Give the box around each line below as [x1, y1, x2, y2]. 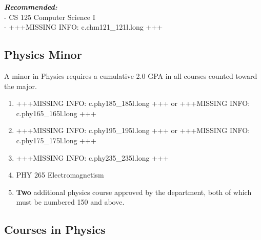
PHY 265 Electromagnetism [16, 169, 104, 180]
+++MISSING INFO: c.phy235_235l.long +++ [16, 152, 169, 163]
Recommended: [4, 2, 57, 12]
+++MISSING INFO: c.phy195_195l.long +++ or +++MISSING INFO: [16, 125, 250, 136]
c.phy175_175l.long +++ [16, 135, 96, 145]
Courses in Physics [4, 222, 106, 237]
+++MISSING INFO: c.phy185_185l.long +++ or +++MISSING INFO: [16, 98, 250, 108]
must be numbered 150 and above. [16, 197, 125, 207]
